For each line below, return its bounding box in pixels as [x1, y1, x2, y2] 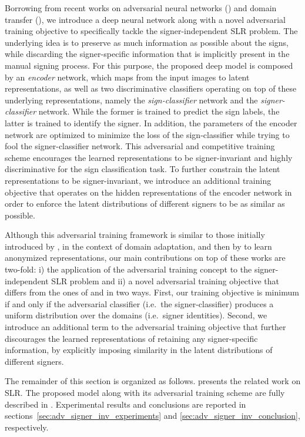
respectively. [5, 421, 49, 433]
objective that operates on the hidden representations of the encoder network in [5, 186, 292, 198]
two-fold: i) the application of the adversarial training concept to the [5, 263, 252, 275]
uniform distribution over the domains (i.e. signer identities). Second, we [5, 309, 267, 321]
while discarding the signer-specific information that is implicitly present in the [5, 48, 290, 60]
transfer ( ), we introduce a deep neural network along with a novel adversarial [5, 13, 286, 25]
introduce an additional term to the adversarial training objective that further [5, 321, 286, 333]
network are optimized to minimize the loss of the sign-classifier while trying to [5, 128, 290, 140]
